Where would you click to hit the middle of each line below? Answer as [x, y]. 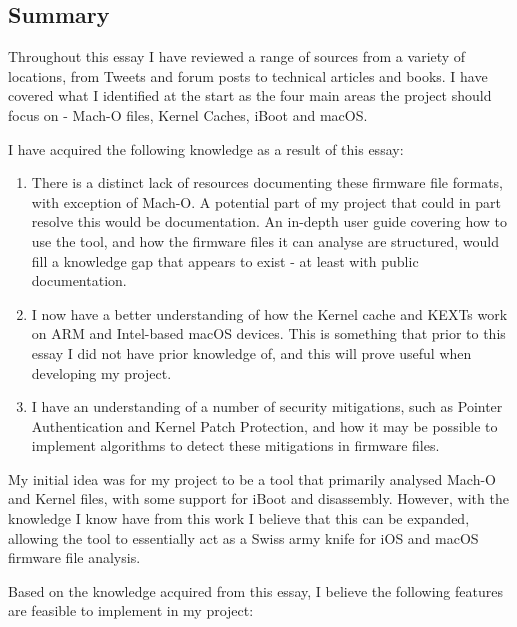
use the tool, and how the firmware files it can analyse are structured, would [265, 240]
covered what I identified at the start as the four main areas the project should [250, 95]
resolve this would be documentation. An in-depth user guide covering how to [269, 221]
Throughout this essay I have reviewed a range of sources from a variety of [237, 56]
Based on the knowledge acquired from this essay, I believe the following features [255, 590]
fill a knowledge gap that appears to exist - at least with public [225, 260]
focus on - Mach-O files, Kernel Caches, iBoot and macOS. [188, 114]
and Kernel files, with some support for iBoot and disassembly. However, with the [258, 498]
